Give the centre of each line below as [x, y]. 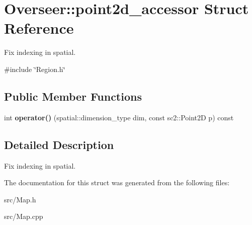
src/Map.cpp [24, 216]
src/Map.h [20, 199]
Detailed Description [59, 144]
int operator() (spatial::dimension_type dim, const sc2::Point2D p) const [119, 117]
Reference [39, 28]
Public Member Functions [73, 96]
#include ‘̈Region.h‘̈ [35, 69]
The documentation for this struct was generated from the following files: [117, 182]
